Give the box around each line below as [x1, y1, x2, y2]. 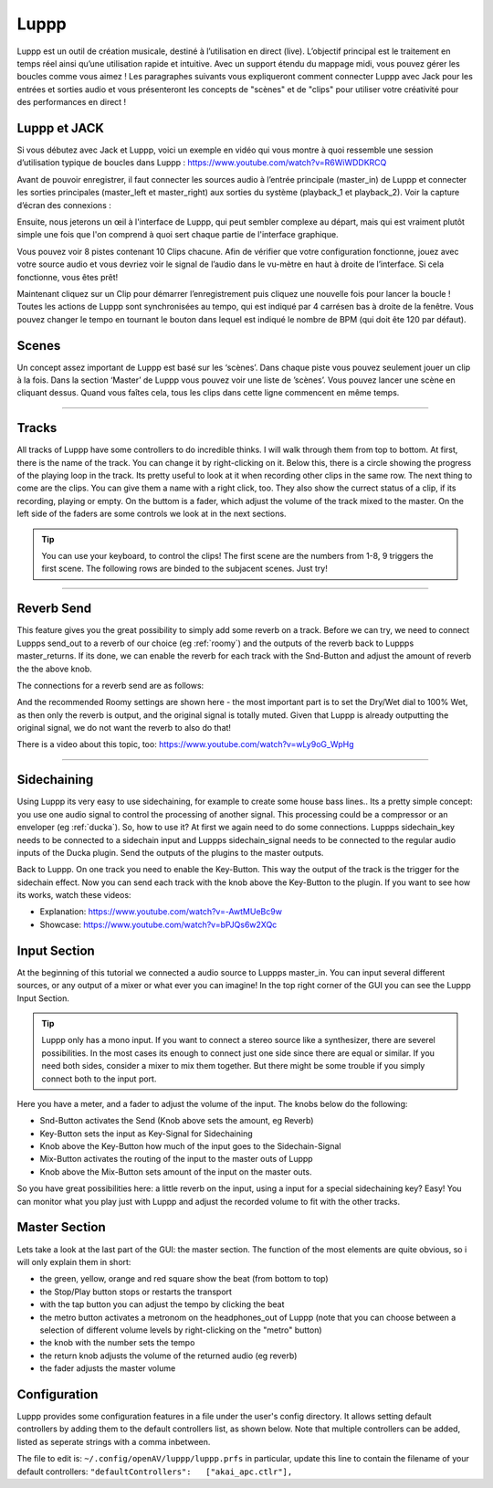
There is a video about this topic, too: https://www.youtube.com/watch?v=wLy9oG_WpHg [16, 739, 354, 750]
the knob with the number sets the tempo [39, 1337, 195, 1348]
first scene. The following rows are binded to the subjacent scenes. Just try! [41, 563, 328, 575]
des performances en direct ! [16, 97, 127, 108]
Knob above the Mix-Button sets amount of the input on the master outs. [39, 1166, 312, 1177]
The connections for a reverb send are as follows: [16, 680, 205, 691]
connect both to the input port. [41, 1073, 157, 1084]
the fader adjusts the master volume [39, 1363, 176, 1374]
